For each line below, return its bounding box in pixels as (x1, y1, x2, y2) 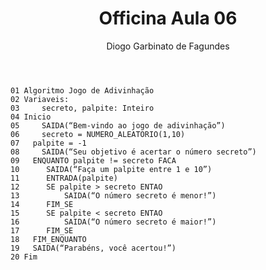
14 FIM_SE (10, 199, 74, 209)
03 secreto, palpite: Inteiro (10, 103, 155, 113)
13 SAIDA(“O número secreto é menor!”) (10, 190, 217, 201)
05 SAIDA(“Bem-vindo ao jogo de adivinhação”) (10, 120, 226, 131)
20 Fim (10, 252, 38, 262)
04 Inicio (10, 112, 52, 122)
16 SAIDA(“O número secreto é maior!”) (10, 217, 217, 227)
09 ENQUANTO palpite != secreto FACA (10, 155, 177, 166)
